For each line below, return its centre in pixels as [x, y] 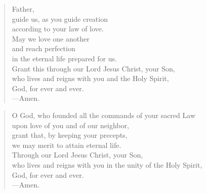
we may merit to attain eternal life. [67, 145]
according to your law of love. [58, 29]
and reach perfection [44, 48]
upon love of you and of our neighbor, [70, 125]
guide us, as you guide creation [60, 18]
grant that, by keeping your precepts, [70, 135]
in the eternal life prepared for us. [64, 58]
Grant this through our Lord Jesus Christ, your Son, [93, 68]
